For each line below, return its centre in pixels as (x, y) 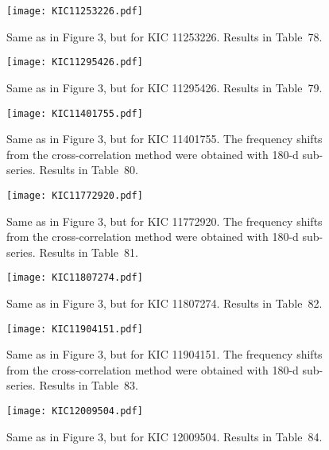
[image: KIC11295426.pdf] (75, 62)
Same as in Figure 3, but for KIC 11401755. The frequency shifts (164, 139)
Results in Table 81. (89, 252)
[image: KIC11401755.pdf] (75, 113)
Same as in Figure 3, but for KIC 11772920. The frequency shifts (164, 221)
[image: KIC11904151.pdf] (75, 329)
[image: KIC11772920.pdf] (75, 195)
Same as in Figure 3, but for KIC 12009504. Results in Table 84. (164, 436)
